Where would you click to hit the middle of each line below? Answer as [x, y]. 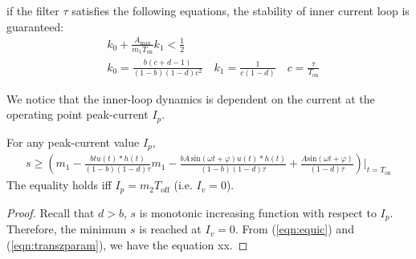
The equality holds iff [59, 185]
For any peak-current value [73, 142]
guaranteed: [35, 26]
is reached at [170, 229]
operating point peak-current [77, 114]
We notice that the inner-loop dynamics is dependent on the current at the [191, 98]
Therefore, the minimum [67, 229]
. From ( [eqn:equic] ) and [294, 229]
